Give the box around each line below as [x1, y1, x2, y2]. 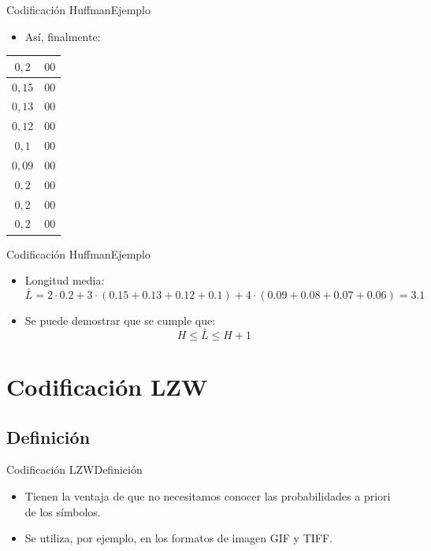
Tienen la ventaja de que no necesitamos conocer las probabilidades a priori [24, 487, 391, 504]
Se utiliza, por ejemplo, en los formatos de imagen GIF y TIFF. [24, 530, 333, 546]
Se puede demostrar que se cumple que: [24, 311, 216, 328]
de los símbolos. [24, 503, 101, 519]
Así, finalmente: [24, 28, 101, 44]
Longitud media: [24, 272, 105, 289]
